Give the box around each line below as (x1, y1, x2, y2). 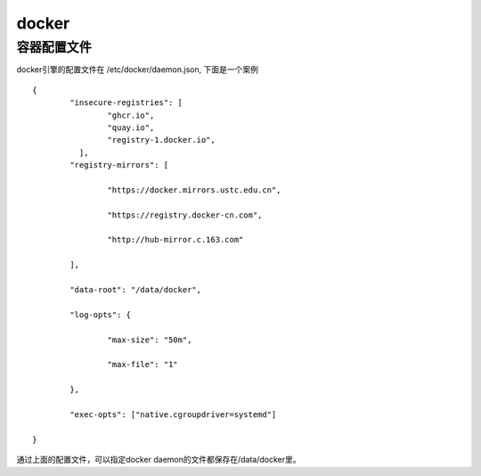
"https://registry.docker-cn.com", (107, 209, 263, 220)
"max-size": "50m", (107, 334, 192, 345)
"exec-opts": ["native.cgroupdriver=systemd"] (69, 409, 277, 419)
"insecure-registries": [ (69, 98, 183, 108)
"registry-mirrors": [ (69, 160, 169, 170)
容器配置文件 (16, 39, 93, 55)
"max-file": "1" (107, 359, 178, 370)
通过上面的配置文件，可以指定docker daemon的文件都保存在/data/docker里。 (16, 455, 302, 465)
